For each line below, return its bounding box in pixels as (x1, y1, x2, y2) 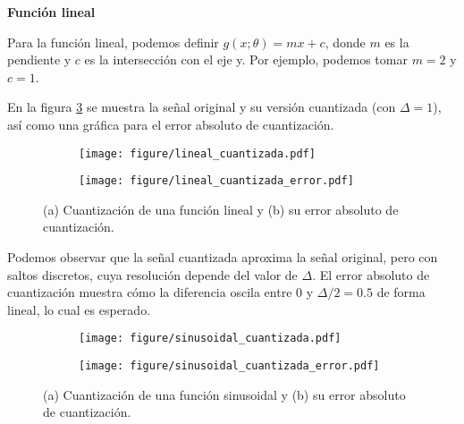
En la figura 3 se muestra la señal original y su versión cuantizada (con (7, 98, 396, 116)
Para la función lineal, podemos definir (7, 32, 219, 51)
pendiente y (7, 50, 72, 69)
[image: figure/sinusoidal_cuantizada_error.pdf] (79, 360, 380, 373)
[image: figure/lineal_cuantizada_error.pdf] (79, 174, 354, 188)
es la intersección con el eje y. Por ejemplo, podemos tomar (84, 50, 408, 69)
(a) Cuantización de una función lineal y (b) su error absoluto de (43, 199, 399, 218)
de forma (376, 283, 426, 301)
